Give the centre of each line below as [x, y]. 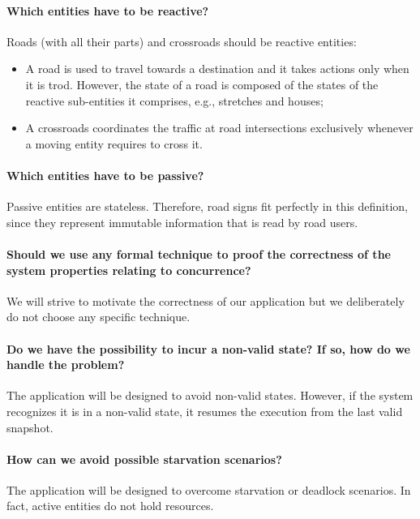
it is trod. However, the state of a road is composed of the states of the [202, 84]
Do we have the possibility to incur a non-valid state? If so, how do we [208, 348]
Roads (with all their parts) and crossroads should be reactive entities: [182, 41]
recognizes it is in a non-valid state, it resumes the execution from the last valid [205, 411]
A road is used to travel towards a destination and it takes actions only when [217, 69]
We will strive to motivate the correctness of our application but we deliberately [206, 300]
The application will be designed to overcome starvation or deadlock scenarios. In [209, 489]
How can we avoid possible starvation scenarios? [144, 459]
